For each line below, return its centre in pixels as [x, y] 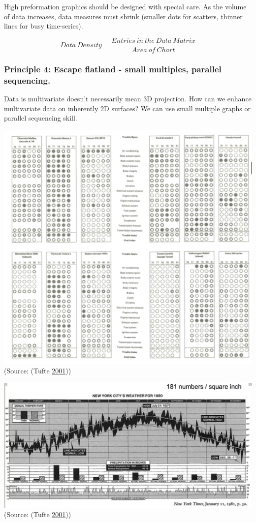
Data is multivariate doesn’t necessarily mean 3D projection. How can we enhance [128, 98]
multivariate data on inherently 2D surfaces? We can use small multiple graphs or [127, 108]
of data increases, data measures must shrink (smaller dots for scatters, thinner [123, 16]
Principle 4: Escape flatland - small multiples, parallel [113, 69]
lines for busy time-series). [44, 26]
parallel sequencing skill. [41, 118]
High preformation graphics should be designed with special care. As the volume [125, 6]
